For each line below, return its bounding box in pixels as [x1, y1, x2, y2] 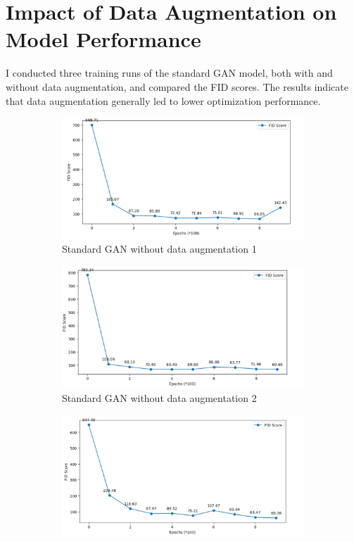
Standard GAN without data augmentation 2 [62, 391, 257, 405]
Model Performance [6, 25, 201, 53]
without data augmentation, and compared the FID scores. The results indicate [6, 79, 348, 94]
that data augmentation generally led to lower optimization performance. [6, 93, 321, 108]
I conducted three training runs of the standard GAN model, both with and [6, 65, 333, 80]
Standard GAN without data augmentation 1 [62, 241, 257, 256]
